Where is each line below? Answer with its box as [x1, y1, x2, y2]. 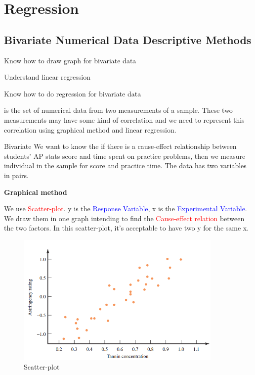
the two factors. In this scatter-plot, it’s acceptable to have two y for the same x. [4, 223, 249, 233]
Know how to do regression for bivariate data [4, 88, 141, 98]
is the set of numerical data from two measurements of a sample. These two [4, 105, 233, 115]
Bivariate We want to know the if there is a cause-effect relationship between [4, 141, 237, 151]
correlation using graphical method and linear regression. [4, 124, 176, 135]
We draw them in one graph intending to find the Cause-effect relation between [4, 213, 245, 223]
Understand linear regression [4, 72, 91, 82]
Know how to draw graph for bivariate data [4, 55, 136, 65]
